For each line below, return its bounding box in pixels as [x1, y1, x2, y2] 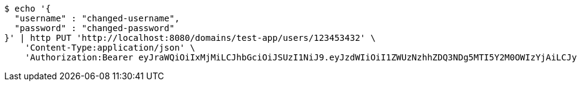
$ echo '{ [4, 4, 51, 13]
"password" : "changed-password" [14, 23, 175, 33]
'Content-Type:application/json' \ [24, 43, 195, 52]
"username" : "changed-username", [14, 13, 180, 23]
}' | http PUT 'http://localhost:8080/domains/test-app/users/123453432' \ [4, 33, 376, 43]
